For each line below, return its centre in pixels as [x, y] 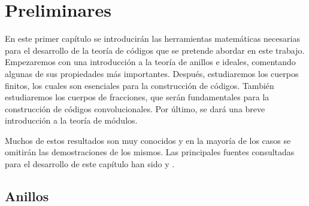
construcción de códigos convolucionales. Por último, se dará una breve [135, 108]
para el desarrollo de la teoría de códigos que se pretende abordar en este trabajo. [155, 50]
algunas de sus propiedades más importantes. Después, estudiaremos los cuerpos [152, 73]
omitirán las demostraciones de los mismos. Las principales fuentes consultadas [150, 152]
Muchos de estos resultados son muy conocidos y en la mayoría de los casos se [148, 140]
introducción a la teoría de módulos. [71, 120]
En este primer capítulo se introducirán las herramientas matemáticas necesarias [152, 39]
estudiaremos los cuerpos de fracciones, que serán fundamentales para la [137, 97]
